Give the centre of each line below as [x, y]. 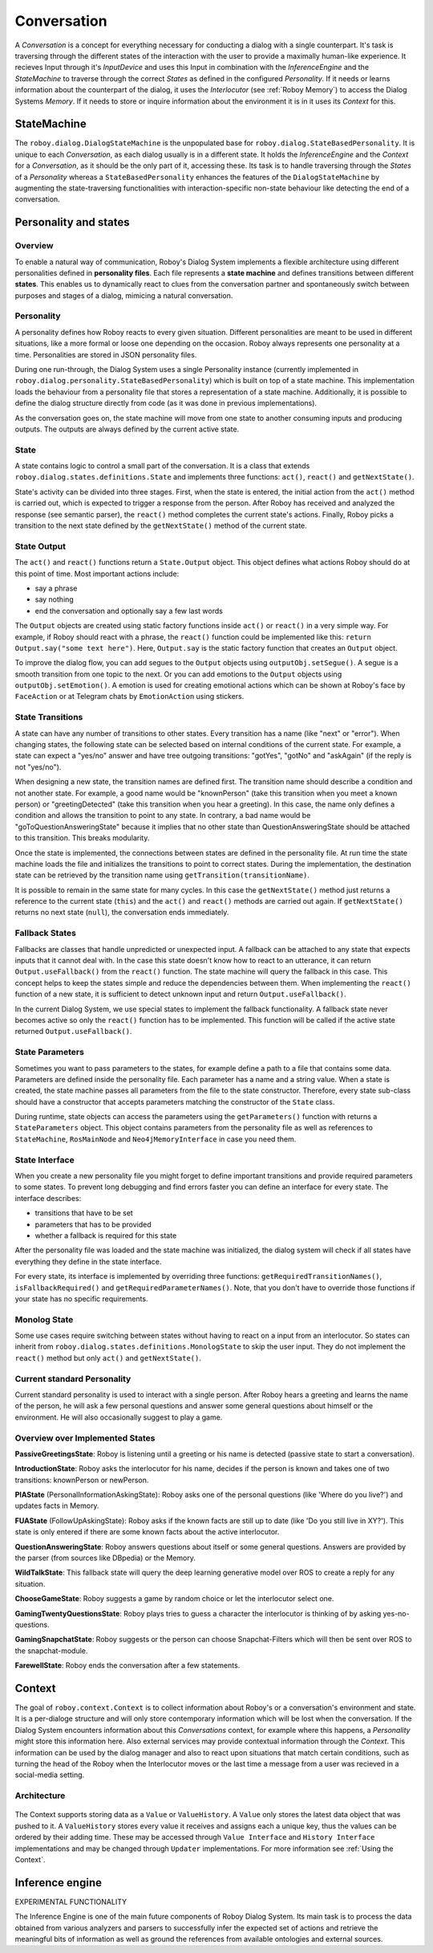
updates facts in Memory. [57, 1506]
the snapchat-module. [51, 1650]
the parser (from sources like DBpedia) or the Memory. [105, 1558]
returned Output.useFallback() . [73, 1032]
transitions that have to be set [84, 1213]
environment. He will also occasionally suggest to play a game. [119, 1417]
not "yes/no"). [38, 766]
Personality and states [72, 222]
